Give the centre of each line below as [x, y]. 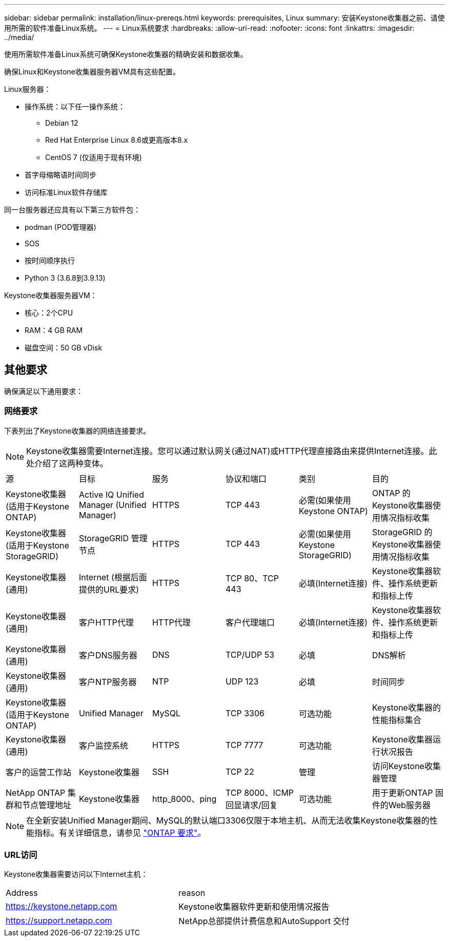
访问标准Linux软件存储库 [66, 192]
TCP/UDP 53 [250, 654]
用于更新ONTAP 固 [407, 792]
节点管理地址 [47, 805]
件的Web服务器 [401, 805]
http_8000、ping [184, 799]
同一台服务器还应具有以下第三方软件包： [72, 210]
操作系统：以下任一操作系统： [75, 106]
